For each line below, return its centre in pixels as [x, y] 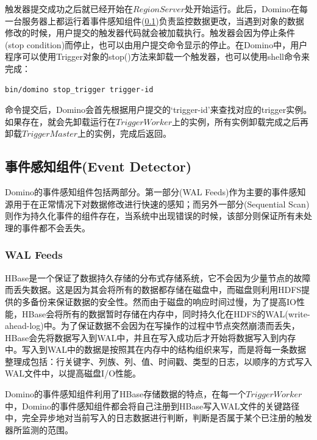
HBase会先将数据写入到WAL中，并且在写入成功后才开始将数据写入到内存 [151, 337]
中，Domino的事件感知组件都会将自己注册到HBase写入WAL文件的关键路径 [152, 406]
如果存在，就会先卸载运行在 [60, 121]
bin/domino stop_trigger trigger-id [79, 89]
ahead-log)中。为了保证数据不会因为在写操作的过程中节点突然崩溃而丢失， [152, 326]
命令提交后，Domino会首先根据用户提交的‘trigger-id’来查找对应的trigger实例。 [158, 110]
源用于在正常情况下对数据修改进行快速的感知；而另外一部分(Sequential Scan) [157, 204]
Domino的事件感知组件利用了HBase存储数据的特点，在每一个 [126, 394]
